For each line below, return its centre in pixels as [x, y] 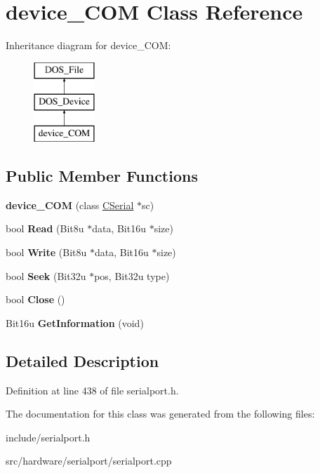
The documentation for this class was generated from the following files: [160, 414]
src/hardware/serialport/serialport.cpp [89, 461]
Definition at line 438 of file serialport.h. [92, 390]
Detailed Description [82, 360]
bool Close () [35, 299]
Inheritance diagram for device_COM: [88, 45]
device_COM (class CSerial [70, 205]
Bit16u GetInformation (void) [75, 322]
